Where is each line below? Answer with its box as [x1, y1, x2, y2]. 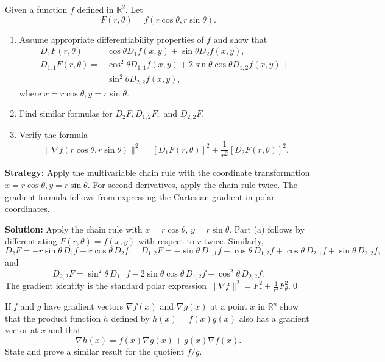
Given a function [5, 3, 68, 15]
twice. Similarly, [203, 234, 264, 247]
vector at [5, 324, 38, 336]
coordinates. [5, 202, 50, 215]
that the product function [5, 311, 101, 324]
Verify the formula [19, 128, 88, 140]
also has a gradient [239, 311, 309, 324]
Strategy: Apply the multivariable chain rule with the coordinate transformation [5, 166, 310, 179]
